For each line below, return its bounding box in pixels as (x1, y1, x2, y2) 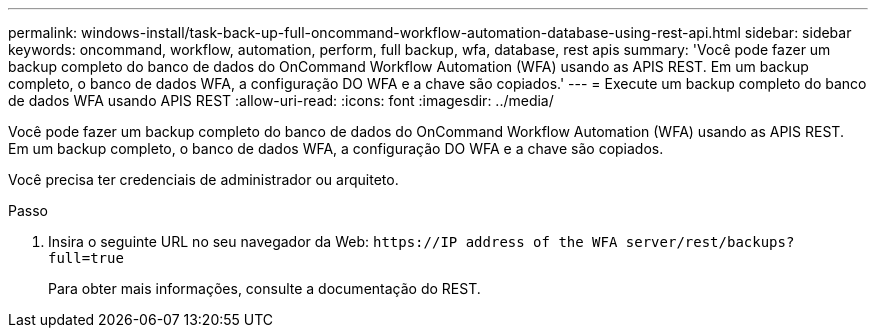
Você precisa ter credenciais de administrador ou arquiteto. (8, 171, 399, 188)
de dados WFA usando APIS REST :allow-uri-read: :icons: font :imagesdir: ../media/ (8, 92, 554, 109)
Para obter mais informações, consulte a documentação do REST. (48, 280, 481, 297)
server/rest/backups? (625, 234, 795, 250)
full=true (48, 250, 124, 266)
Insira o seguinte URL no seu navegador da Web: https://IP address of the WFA (48, 233, 618, 250)
